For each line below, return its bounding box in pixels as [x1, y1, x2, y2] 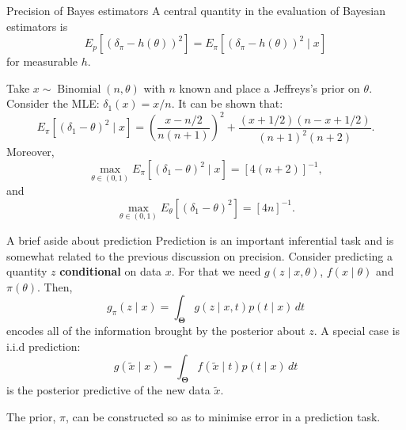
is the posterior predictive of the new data [6, 382, 211, 398]
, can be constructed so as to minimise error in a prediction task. [65, 408, 381, 424]
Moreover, [6, 143, 55, 160]
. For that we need [171, 263, 261, 280]
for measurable [6, 53, 78, 70]
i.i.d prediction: [6, 337, 81, 354]
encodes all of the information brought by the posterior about [6, 322, 305, 339]
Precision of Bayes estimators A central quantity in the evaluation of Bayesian [6, 2, 386, 18]
